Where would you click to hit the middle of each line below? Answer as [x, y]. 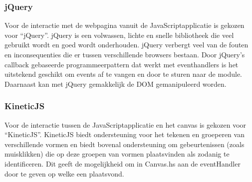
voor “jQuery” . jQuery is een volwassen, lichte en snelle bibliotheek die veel [119, 35]
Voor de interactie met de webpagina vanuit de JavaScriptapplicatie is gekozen [125, 25]
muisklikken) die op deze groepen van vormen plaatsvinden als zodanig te [117, 154]
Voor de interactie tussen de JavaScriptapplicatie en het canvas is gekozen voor [126, 124]
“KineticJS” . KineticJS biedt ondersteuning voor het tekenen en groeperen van [125, 134]
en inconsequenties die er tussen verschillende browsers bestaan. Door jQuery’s [125, 54]
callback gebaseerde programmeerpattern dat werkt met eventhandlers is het [122, 64]
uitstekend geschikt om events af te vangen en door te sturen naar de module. [123, 74]
